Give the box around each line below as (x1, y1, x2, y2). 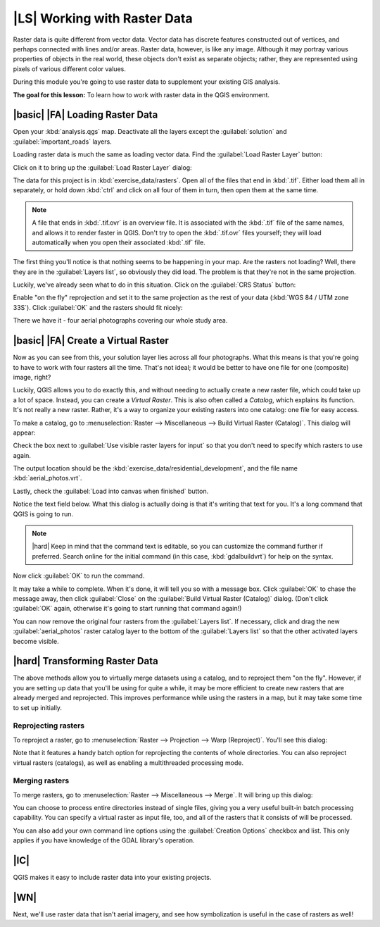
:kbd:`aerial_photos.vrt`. (13, 474, 82, 483)
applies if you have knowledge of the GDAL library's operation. (13, 836, 195, 845)
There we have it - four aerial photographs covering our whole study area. (13, 316, 228, 325)
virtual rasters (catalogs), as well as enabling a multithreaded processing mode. (13, 758, 244, 767)
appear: (13, 428, 36, 437)
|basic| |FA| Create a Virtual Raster (13, 335, 169, 347)
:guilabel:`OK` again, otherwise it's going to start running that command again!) (13, 604, 242, 613)
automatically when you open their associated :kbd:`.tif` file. (32, 238, 205, 247)
